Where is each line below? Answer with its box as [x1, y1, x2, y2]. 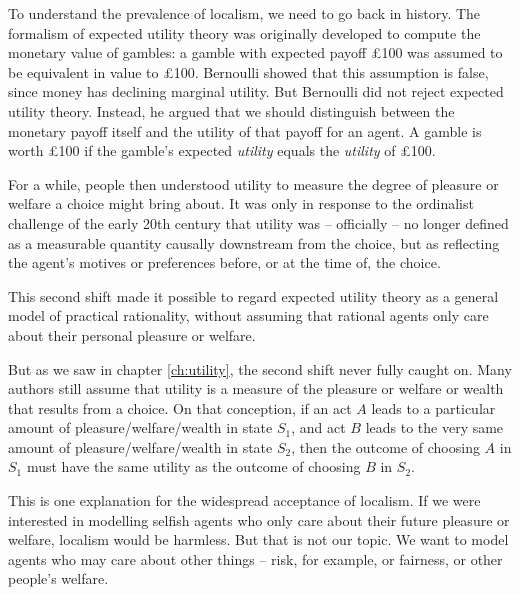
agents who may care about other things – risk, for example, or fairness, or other [8, 548, 503, 569]
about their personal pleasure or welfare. [8, 324, 256, 345]
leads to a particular [371, 397, 496, 418]
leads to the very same [365, 417, 504, 438]
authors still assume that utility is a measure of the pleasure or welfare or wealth [8, 378, 504, 399]
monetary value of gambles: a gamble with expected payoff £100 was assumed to [8, 42, 503, 63]
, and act [291, 417, 346, 438]
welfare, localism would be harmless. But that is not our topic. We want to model [8, 529, 509, 550]
